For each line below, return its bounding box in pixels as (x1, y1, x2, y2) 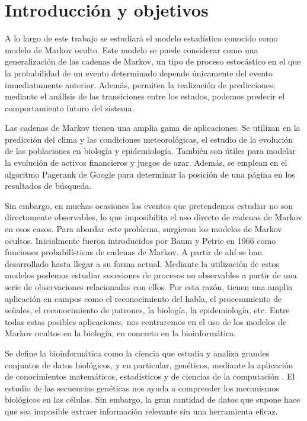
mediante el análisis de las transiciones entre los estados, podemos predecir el (5, 90, 285, 102)
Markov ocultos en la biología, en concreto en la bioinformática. (5, 327, 236, 339)
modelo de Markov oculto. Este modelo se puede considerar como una (5, 43, 258, 56)
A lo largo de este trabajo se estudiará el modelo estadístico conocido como (5, 32, 278, 44)
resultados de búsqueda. (5, 179, 92, 192)
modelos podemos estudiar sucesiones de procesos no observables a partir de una (5, 269, 297, 281)
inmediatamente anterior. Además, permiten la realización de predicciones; (5, 78, 276, 91)
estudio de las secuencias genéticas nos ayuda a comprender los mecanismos (5, 381, 279, 394)
